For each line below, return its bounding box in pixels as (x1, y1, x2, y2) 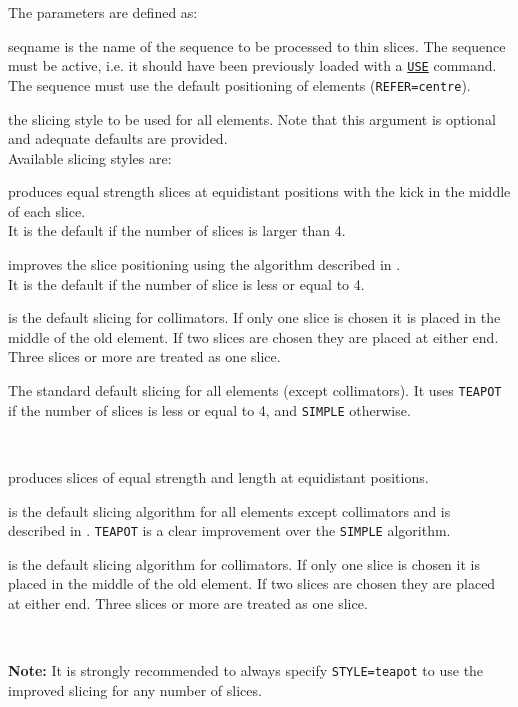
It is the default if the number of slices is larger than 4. (8, 220, 346, 241)
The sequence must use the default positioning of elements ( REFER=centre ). (8, 74, 471, 95)
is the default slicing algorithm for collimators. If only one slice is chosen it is (8, 553, 480, 574)
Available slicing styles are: (8, 147, 172, 168)
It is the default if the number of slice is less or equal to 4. (8, 273, 365, 294)
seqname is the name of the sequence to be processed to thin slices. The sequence (8, 35, 506, 56)
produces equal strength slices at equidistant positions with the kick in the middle (8, 181, 511, 202)
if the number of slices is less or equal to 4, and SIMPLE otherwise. (8, 399, 411, 420)
